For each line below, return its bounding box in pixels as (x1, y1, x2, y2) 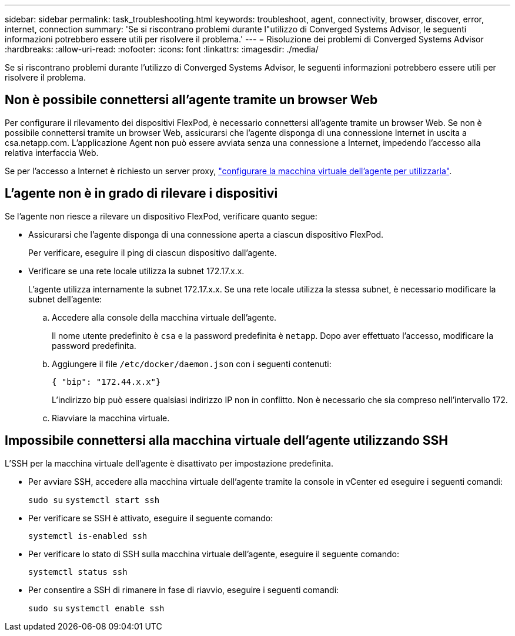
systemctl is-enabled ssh (28, 531, 148, 541)
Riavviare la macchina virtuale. (52, 412, 170, 423)
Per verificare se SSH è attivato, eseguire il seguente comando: (28, 512, 273, 523)
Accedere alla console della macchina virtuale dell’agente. (52, 312, 277, 322)
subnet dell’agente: (28, 294, 102, 304)
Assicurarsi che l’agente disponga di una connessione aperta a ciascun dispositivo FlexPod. (28, 229, 383, 239)
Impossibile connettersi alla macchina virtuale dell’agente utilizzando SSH (5, 433, 448, 448)
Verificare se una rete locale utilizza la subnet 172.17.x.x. (28, 265, 245, 276)
